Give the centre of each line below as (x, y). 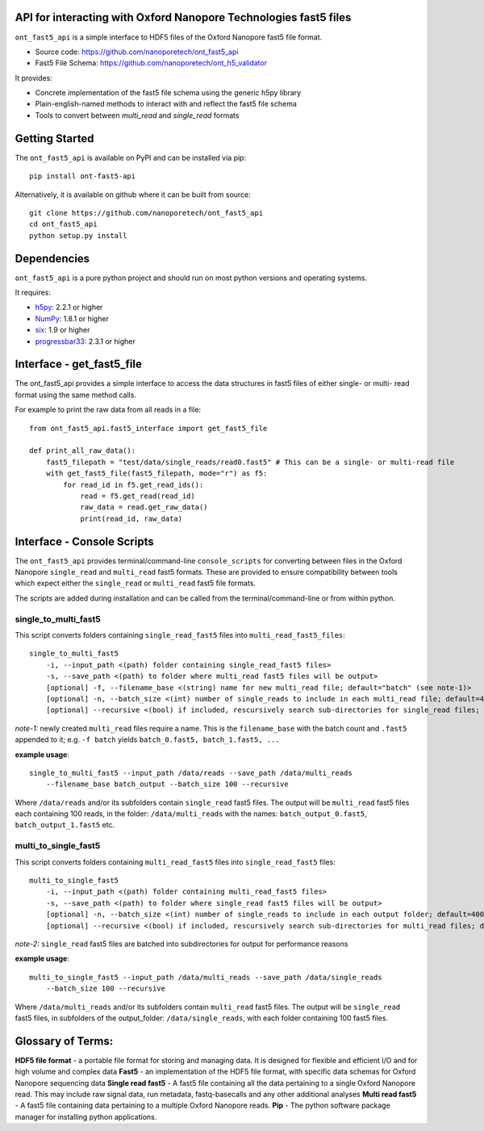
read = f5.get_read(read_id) (138, 496)
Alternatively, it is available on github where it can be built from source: (133, 195)
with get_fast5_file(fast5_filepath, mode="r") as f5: (156, 473)
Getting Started (54, 138)
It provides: (33, 77)
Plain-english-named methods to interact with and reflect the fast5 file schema (166, 104)
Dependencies (52, 258)
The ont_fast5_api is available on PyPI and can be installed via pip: (130, 157)
